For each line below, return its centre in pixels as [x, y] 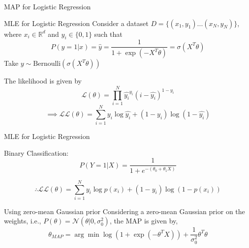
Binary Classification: [36, 152]
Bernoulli [47, 64]
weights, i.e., [23, 221]
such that [108, 34]
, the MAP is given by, [144, 221]
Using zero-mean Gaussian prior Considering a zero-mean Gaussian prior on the [124, 211]
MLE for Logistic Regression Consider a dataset [76, 23]
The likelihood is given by [43, 81]
